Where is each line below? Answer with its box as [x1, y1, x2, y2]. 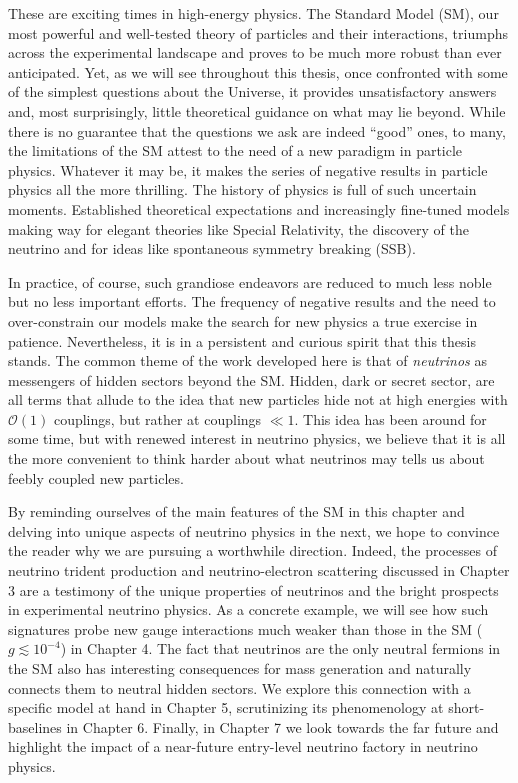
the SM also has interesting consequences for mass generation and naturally [8, 658, 472, 678]
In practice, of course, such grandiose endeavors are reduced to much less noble [8, 271, 492, 292]
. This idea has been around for [294, 408, 487, 429]
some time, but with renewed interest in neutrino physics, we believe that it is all [8, 428, 506, 449]
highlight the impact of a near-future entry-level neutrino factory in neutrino [8, 736, 478, 757]
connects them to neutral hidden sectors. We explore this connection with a [8, 677, 471, 698]
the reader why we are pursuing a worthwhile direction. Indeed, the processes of [8, 540, 498, 561]
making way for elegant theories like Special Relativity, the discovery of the [8, 218, 469, 239]
